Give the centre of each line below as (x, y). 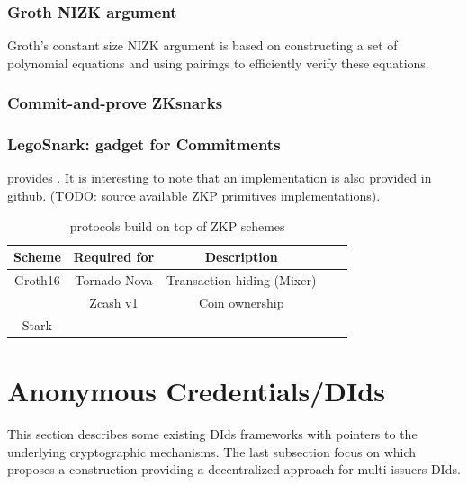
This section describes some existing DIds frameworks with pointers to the (212, 434)
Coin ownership (241, 302)
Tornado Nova (114, 280)
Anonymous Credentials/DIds (196, 391)
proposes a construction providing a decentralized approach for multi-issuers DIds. (234, 469)
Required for (114, 257)
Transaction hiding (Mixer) (242, 280)
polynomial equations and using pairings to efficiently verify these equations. (218, 63)
